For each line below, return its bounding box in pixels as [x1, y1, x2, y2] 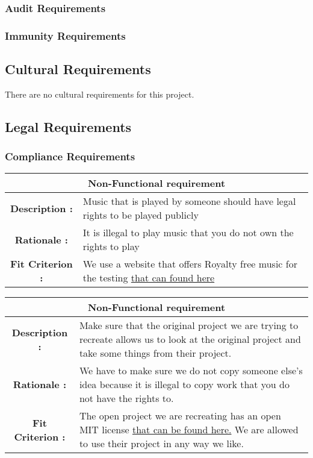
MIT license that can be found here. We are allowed [79, 422, 299, 437]
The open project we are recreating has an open [79, 409, 281, 423]
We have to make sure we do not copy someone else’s [79, 363, 303, 378]
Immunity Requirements [5, 28, 126, 43]
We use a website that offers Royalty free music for [82, 257, 297, 271]
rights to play [82, 239, 140, 254]
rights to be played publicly [82, 208, 199, 222]
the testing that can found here [82, 271, 215, 285]
